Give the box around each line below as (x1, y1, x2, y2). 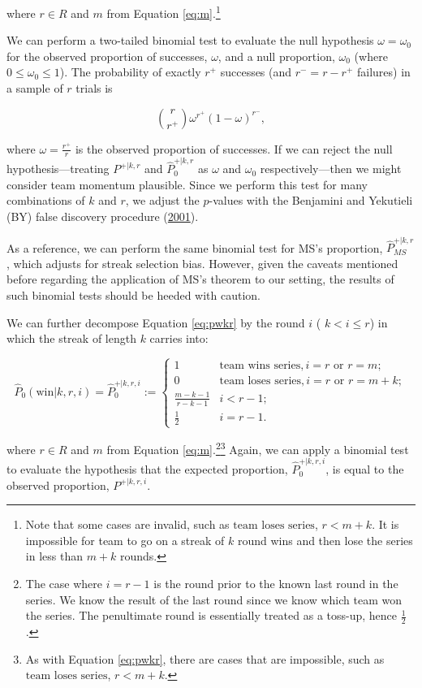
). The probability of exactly (59, 63, 201, 80)
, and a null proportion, (217, 47, 335, 64)
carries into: (149, 330, 209, 347)
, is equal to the (325, 461, 404, 478)
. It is (372, 516, 399, 533)
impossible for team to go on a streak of (25, 531, 225, 548)
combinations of (6, 192, 85, 209)
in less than (25, 547, 83, 565)
